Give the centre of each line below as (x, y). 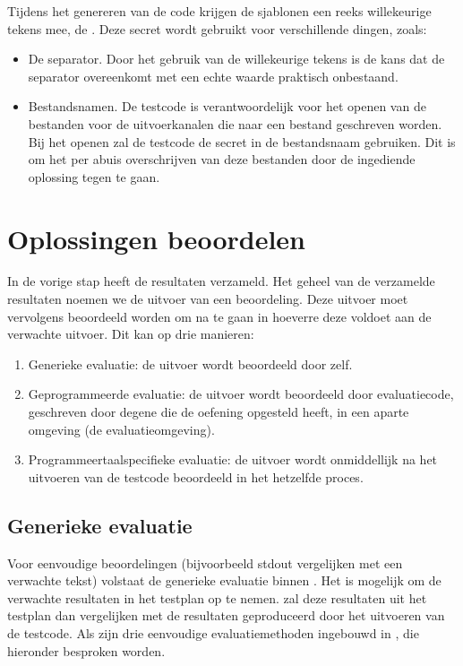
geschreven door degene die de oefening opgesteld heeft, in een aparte (219, 412)
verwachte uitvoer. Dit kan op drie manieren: (131, 334)
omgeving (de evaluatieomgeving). (121, 429)
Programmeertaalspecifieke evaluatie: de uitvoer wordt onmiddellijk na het (233, 459)
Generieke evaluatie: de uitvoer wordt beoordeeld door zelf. (190, 363)
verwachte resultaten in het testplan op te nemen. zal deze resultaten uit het (217, 597)
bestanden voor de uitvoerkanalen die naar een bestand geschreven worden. (235, 123)
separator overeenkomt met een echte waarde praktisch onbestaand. (213, 76)
